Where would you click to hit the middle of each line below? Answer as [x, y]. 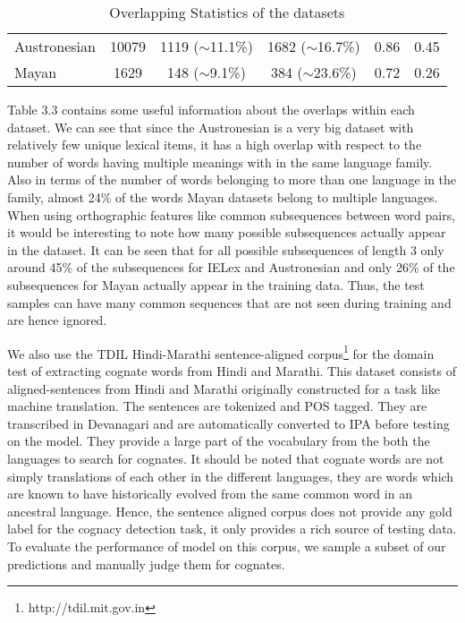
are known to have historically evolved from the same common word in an [210, 494]
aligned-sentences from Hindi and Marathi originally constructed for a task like [224, 388]
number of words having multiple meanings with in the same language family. [220, 162]
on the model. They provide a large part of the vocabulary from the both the [219, 441]
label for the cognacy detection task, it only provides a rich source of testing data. [232, 529]
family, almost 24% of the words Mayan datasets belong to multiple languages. [223, 196]
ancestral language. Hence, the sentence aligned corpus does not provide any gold [230, 511]
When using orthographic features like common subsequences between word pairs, [232, 214]
